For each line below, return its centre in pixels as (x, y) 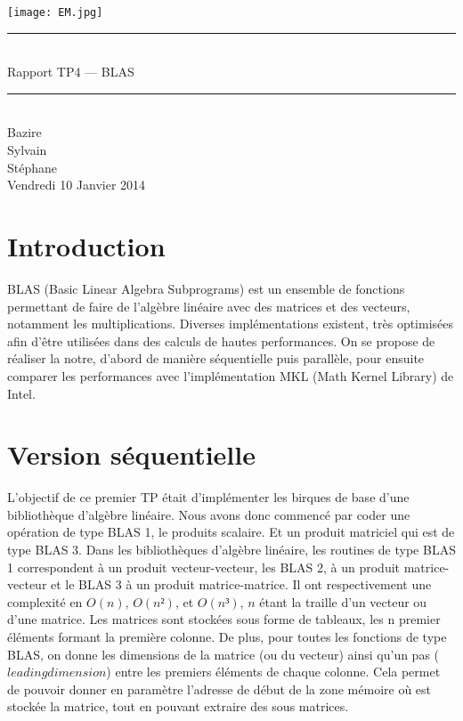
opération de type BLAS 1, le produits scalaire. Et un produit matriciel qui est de (231, 532)
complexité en (45, 601)
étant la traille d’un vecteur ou (343, 601)
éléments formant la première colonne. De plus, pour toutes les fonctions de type (227, 636)
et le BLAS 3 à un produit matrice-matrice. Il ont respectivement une (241, 584)
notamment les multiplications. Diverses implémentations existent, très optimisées (231, 324)
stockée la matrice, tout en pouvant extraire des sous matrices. (178, 706)
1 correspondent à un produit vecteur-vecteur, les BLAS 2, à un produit (204, 567)
